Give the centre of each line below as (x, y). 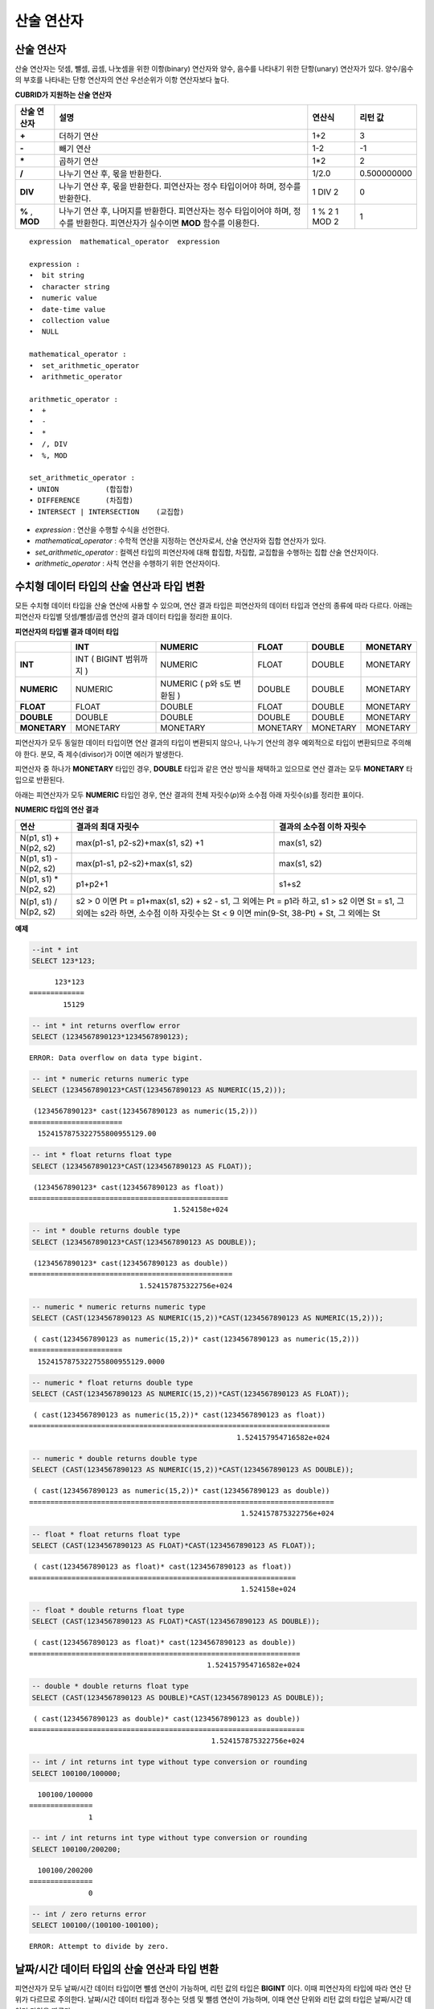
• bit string (57, 276)
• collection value (70, 320)
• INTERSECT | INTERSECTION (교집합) (107, 511)
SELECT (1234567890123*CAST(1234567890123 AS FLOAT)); (142, 1166)
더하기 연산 (79, 137)
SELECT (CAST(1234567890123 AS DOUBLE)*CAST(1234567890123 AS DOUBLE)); (178, 1697)
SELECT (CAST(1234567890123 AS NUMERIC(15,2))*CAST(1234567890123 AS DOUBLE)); (193, 1470)
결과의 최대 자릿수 (108, 826)
